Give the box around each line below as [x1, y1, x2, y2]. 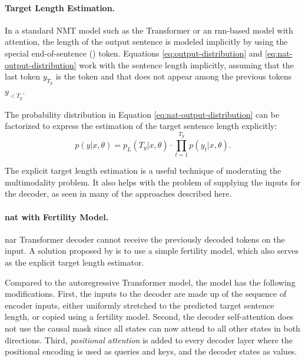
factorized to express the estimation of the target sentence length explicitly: [5, 120, 277, 132]
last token [5, 70, 40, 82]
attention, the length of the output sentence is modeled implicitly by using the [5, 35, 288, 48]
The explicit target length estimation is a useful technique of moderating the [5, 164, 281, 177]
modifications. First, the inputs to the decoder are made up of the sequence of [5, 287, 287, 300]
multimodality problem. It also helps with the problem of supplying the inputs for [5, 175, 301, 188]
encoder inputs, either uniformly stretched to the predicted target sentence [5, 299, 274, 311]
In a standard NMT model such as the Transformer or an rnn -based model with [5, 24, 293, 36]
